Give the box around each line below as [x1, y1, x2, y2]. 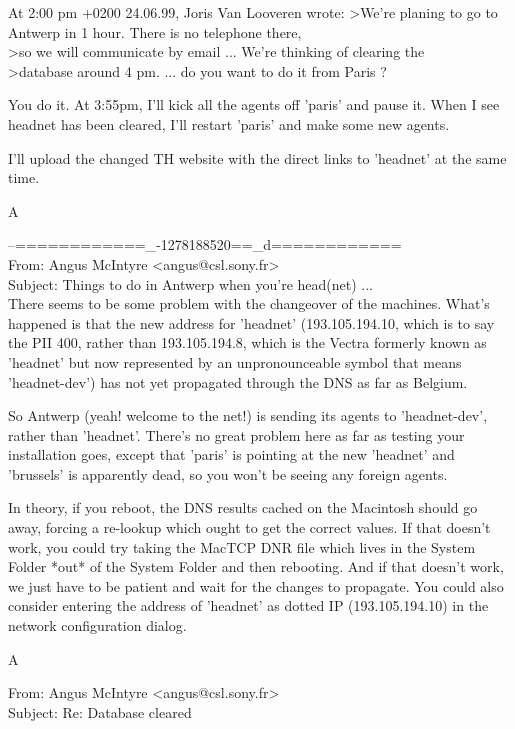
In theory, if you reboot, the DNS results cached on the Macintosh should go [8, 497, 478, 518]
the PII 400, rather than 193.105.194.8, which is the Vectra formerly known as [8, 332, 487, 353]
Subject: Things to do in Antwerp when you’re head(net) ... [8, 273, 373, 294]
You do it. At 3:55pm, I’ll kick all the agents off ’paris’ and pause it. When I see [8, 94, 500, 115]
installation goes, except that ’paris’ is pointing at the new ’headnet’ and [8, 444, 455, 465]
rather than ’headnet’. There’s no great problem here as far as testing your [8, 424, 465, 445]
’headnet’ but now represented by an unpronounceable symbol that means [8, 351, 462, 372]
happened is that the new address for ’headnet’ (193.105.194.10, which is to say [8, 312, 495, 333]
